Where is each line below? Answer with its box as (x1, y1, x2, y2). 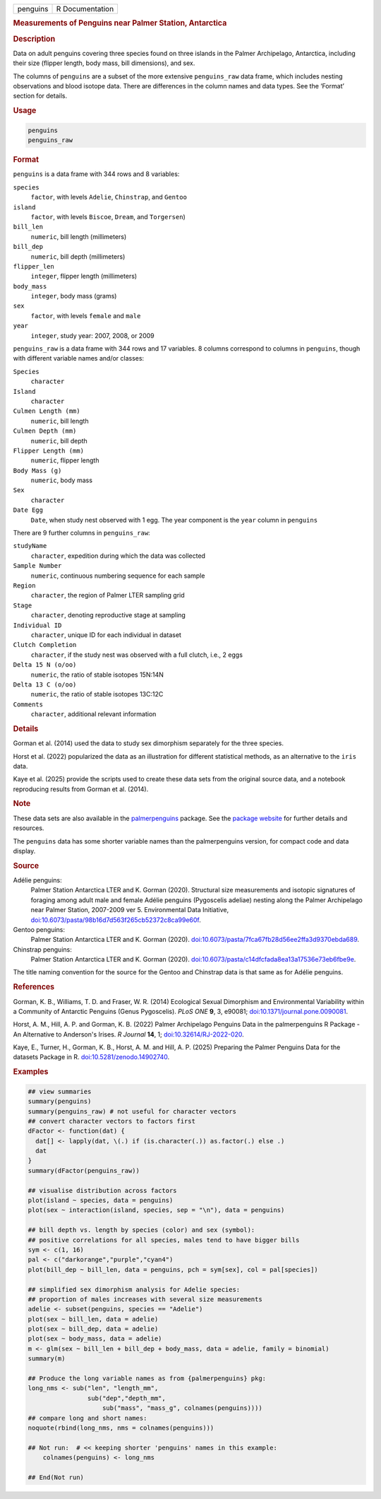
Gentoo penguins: (13, 925, 66, 933)
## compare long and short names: (28, 1414, 147, 1422)
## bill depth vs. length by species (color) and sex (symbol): (28, 1226, 255, 1234)
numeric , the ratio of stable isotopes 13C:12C (30, 690, 164, 699)
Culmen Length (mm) (13, 407, 80, 415)
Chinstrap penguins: (13, 945, 72, 954)
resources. (13, 824, 44, 832)
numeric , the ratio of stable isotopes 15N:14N (30, 670, 164, 679)
